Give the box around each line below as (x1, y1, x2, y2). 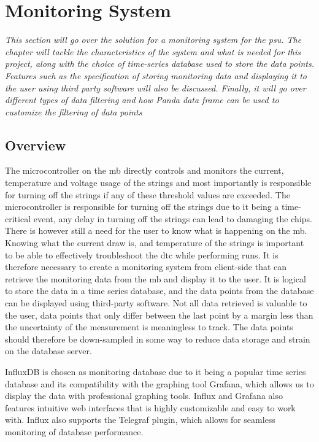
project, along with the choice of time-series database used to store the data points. (5, 57, 314, 70)
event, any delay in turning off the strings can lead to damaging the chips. (33, 212, 312, 225)
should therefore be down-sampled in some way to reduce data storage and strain (5, 332, 310, 345)
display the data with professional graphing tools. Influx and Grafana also (5, 389, 283, 402)
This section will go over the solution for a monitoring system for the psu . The (5, 33, 302, 46)
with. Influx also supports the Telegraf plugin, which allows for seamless (5, 413, 275, 426)
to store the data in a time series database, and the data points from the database (5, 284, 314, 297)
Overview (5, 135, 66, 154)
